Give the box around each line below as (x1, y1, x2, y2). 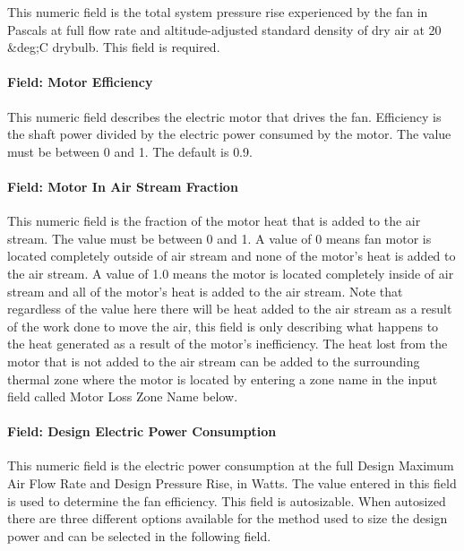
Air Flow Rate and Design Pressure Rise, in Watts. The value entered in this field (7, 474, 457, 493)
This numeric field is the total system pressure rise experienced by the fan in (7, 3, 428, 21)
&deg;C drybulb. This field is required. (7, 38, 220, 56)
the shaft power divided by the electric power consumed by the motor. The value (7, 125, 451, 143)
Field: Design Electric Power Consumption (7, 422, 277, 441)
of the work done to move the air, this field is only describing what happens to (7, 316, 439, 335)
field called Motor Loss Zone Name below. (7, 387, 238, 406)
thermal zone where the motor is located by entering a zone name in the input (7, 369, 438, 388)
